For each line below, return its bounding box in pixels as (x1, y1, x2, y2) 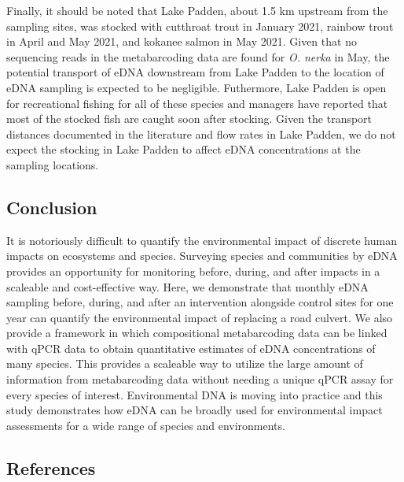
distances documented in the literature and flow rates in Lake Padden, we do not (6, 125, 396, 142)
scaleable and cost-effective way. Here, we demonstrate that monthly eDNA (6, 278, 369, 295)
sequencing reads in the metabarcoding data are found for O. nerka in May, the (6, 48, 390, 65)
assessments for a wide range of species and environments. (6, 417, 285, 433)
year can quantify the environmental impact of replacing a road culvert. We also (6, 309, 393, 325)
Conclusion (6, 195, 97, 219)
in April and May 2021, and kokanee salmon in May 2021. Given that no (6, 33, 357, 50)
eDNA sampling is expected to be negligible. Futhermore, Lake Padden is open (6, 79, 387, 95)
